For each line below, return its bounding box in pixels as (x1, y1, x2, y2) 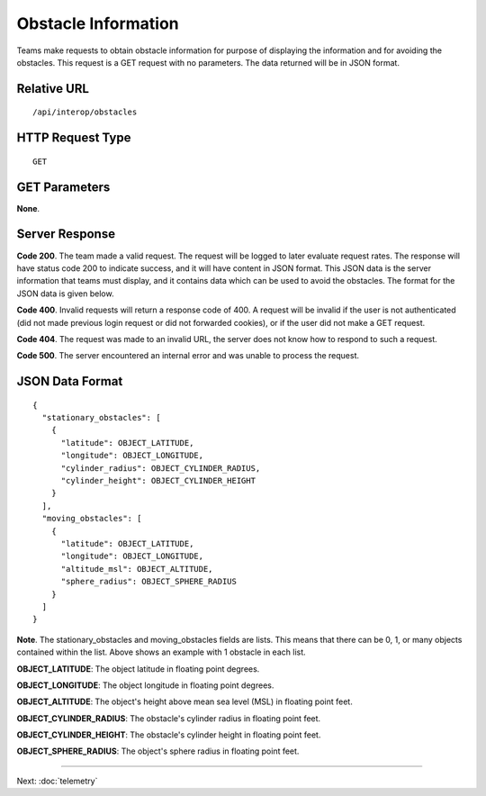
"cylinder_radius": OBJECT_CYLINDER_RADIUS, (60, 463, 261, 473)
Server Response (16, 226, 116, 242)
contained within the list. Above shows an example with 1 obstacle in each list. (16, 647, 306, 657)
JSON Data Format (16, 374, 123, 389)
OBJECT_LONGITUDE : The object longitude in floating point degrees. (16, 680, 274, 691)
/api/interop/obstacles (32, 107, 138, 117)
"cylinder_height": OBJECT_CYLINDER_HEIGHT (60, 475, 256, 486)
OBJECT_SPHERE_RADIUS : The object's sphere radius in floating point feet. (16, 746, 300, 756)
